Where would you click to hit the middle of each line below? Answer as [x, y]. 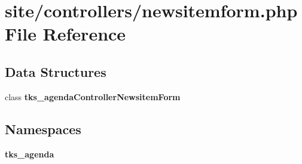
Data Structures [56, 71]
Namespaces [43, 129]
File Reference [65, 34]
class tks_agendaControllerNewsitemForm [93, 96]
